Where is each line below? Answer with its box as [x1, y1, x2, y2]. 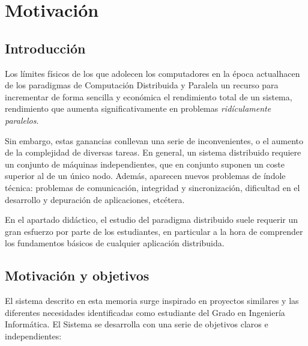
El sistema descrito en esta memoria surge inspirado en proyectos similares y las [5, 294, 299, 307]
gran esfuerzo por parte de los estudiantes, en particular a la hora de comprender [5, 225, 303, 237]
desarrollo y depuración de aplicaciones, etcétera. [5, 193, 185, 205]
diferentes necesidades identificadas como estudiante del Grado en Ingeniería [5, 306, 285, 318]
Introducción [5, 38, 86, 57]
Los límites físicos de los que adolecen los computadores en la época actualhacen [5, 67, 300, 79]
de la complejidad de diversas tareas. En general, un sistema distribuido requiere [5, 146, 301, 159]
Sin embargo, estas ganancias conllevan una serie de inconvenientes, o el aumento [5, 134, 304, 147]
